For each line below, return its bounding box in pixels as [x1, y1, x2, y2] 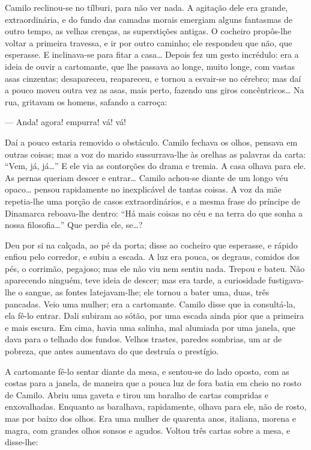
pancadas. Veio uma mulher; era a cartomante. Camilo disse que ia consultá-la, [5, 297, 295, 310]
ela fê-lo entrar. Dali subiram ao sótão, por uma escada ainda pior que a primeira [5, 309, 304, 322]
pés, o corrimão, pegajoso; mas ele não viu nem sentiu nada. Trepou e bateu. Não [5, 262, 305, 274]
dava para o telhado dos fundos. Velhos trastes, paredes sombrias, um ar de [5, 333, 282, 345]
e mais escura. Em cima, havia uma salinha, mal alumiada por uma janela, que [5, 321, 295, 333]
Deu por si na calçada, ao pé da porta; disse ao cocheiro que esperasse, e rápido [5, 238, 298, 251]
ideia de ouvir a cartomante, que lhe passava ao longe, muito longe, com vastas [5, 60, 295, 72]
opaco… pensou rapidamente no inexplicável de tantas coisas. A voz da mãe [5, 183, 282, 196]
